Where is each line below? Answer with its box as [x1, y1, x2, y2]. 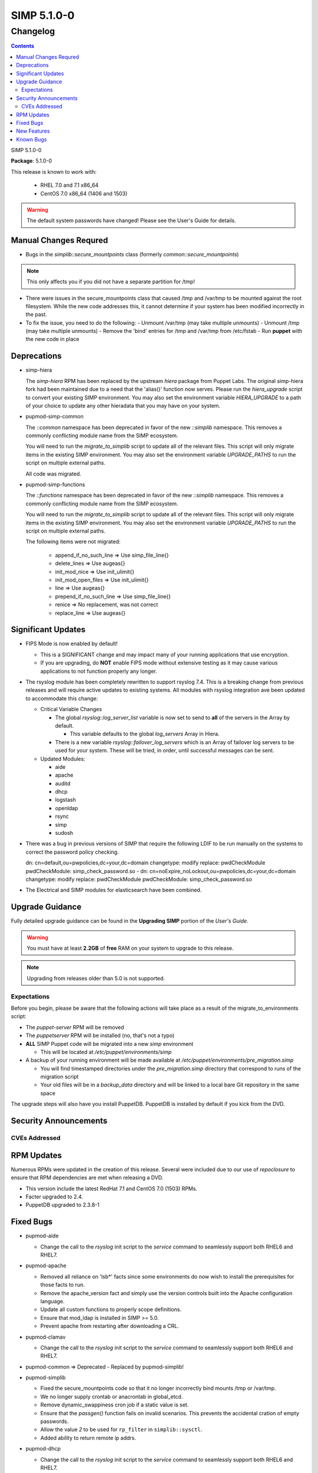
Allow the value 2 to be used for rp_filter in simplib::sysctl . [40, 1426, 203, 1433]
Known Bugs [16, 136, 47, 143]
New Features [16, 127, 50, 135]
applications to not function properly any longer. [40, 668, 157, 675]
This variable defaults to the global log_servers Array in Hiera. [69, 731, 220, 738]
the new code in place [25, 336, 79, 343]
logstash [55, 796, 76, 804]
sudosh [55, 830, 74, 837]
